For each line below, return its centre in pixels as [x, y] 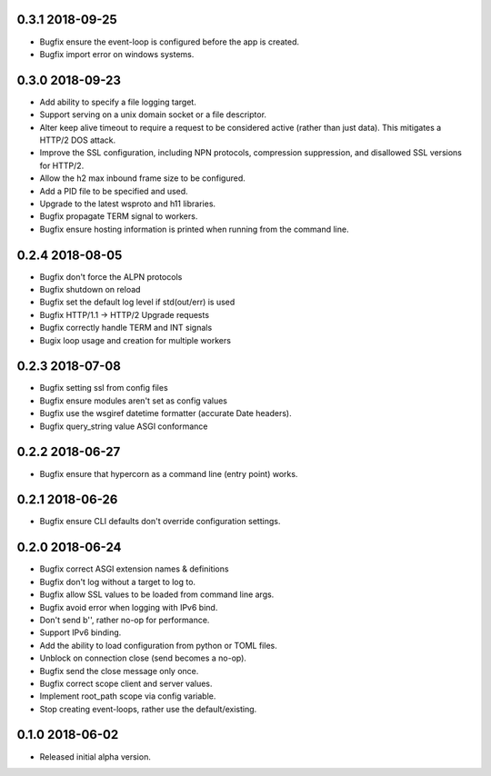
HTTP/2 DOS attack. [78, 140]
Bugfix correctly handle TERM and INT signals [126, 328]
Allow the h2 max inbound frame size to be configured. [142, 178]
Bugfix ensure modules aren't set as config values [133, 401]
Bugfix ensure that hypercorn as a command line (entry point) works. [169, 473]
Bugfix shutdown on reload [90, 290]
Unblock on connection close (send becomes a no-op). [143, 658]
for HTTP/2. [62, 165]
